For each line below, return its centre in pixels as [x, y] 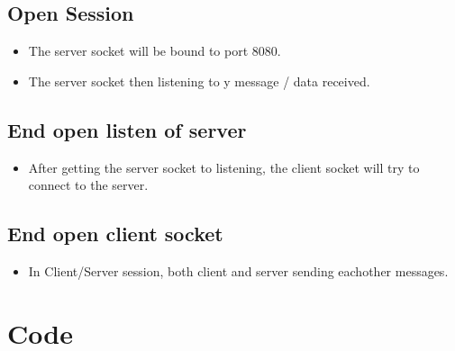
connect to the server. [88, 185]
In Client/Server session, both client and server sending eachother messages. [238, 270]
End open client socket [115, 234]
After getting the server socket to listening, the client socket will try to [224, 167]
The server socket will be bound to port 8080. [155, 51]
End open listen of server [127, 129]
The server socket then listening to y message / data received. [199, 81]
